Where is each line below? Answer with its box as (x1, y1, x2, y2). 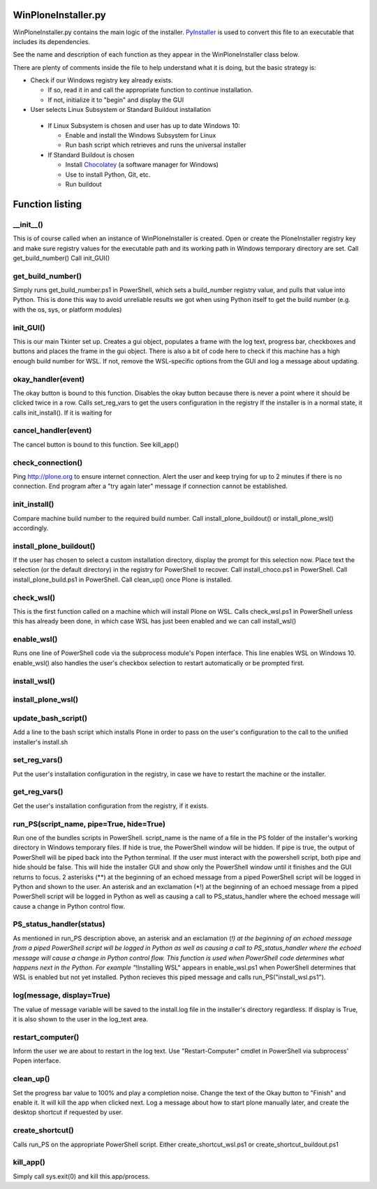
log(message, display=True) (13, 990, 111, 1000)
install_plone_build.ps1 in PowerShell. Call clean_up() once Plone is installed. (13, 575, 232, 584)
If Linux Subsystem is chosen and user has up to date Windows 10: (47, 121, 240, 129)
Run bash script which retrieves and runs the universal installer (65, 140, 246, 150)
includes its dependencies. (13, 37, 91, 45)
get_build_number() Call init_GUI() (13, 254, 110, 262)
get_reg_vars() (13, 787, 64, 797)
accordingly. (13, 524, 49, 532)
